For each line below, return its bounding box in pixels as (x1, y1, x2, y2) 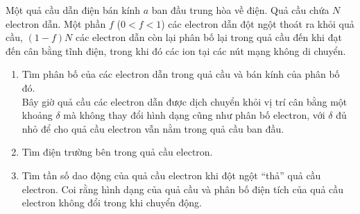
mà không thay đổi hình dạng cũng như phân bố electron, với (63, 108, 325, 122)
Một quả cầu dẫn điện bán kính (6, 3, 141, 17)
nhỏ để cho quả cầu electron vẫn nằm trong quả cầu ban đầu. (22, 121, 284, 135)
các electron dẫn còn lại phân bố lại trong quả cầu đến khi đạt (75, 30, 342, 44)
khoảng (22, 108, 53, 122)
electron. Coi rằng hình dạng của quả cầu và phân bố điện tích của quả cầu (22, 181, 344, 196)
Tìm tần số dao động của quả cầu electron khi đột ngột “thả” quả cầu (22, 167, 321, 182)
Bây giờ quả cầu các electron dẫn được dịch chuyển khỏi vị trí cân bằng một (22, 94, 348, 108)
